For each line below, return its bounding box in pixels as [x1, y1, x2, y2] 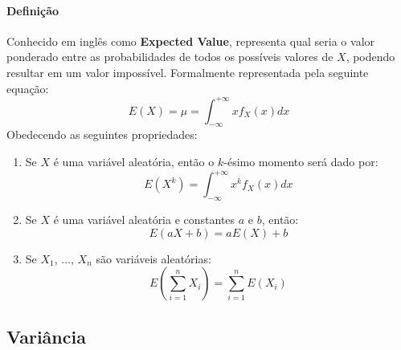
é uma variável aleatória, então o [53, 153, 215, 170]
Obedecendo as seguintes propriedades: [6, 126, 198, 143]
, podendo [346, 48, 395, 65]
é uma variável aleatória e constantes [53, 210, 235, 227]
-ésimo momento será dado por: [223, 153, 378, 170]
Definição [6, 2, 59, 18]
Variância [6, 324, 86, 348]
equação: [6, 79, 49, 96]
